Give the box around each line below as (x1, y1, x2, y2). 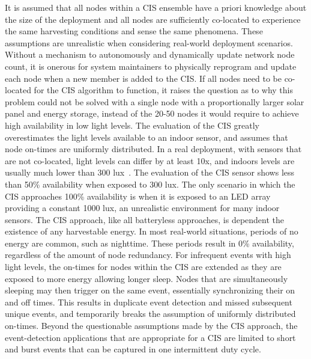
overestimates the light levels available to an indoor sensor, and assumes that (5, 130, 288, 143)
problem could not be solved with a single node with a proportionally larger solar (5, 95, 304, 108)
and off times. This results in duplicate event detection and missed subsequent (5, 295, 292, 308)
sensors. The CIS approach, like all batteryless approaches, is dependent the (5, 213, 285, 226)
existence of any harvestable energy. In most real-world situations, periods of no (5, 225, 298, 238)
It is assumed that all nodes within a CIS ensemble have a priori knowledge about (5, 1, 307, 13)
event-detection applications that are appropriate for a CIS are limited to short (5, 331, 296, 343)
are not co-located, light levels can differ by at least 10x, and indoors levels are (5, 154, 295, 167)
